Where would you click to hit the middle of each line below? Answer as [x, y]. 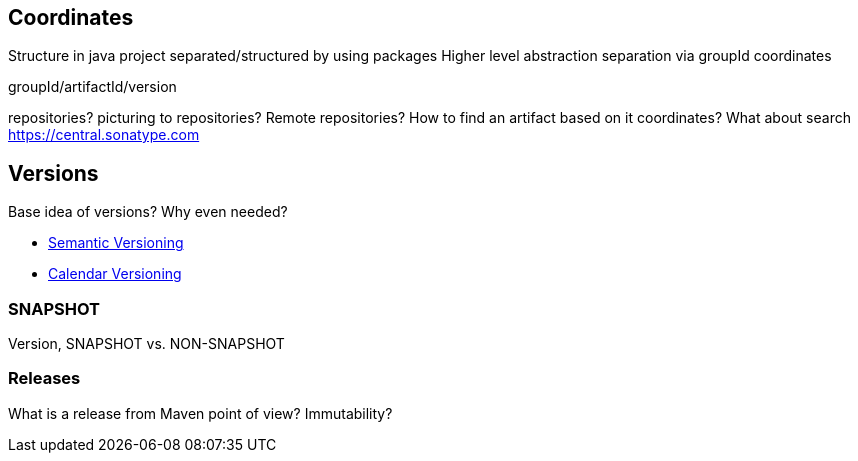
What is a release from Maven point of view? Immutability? [200, 413]
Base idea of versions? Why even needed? [148, 212]
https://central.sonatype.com [104, 135]
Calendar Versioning [115, 274]
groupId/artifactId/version [92, 87]
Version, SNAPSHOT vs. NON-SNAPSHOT [146, 344]
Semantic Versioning [116, 243]
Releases [44, 378]
